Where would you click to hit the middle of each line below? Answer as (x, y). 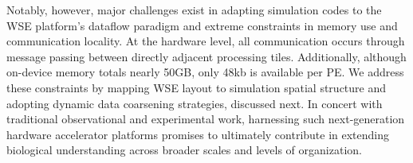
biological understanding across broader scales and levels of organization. (184, 150)
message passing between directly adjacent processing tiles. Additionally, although (206, 56)
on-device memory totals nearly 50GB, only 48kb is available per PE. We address (205, 72)
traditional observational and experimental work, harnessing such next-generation (206, 119)
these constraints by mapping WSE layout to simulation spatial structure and (197, 87)
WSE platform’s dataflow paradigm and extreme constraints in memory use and (202, 25)
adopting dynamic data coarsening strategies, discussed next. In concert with (195, 103)
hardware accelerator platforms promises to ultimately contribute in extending (198, 134)
